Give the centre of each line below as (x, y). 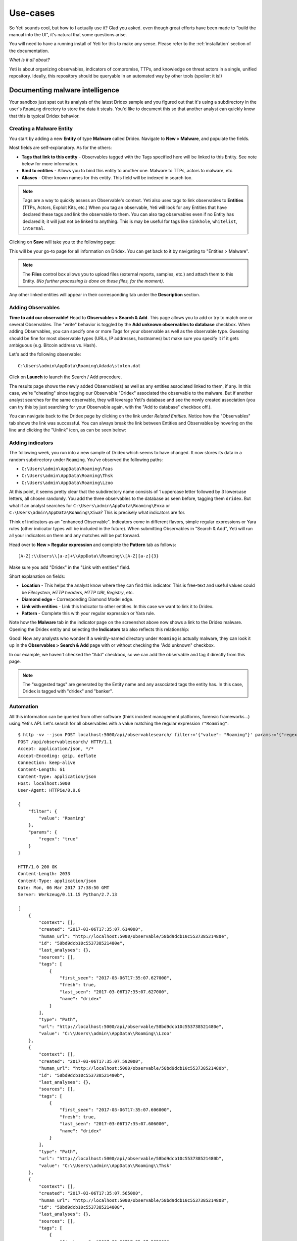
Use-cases (32, 13)
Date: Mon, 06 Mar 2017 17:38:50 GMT (64, 888)
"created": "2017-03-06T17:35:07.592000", (91, 1061)
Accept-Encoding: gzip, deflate (57, 756)
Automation (24, 706)
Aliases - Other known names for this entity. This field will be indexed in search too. (107, 177)
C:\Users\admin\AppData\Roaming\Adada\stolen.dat (79, 366)
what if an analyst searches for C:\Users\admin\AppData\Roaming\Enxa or (90, 505)
